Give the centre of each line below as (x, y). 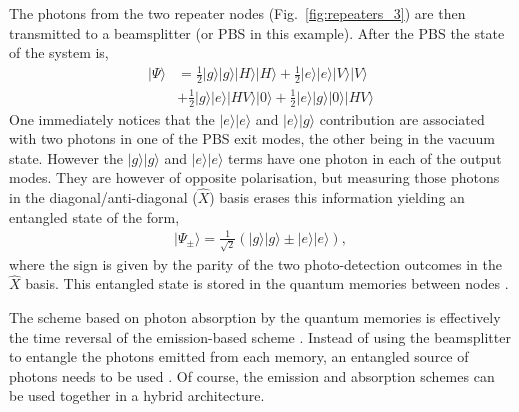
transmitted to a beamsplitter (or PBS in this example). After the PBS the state (257, 32)
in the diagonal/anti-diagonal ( (103, 197)
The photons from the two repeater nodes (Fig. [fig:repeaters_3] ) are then (237, 13)
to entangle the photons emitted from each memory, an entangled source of (239, 356)
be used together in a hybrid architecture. (137, 395)
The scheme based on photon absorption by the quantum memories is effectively (255, 316)
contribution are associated (402, 118)
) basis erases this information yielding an (337, 197)
